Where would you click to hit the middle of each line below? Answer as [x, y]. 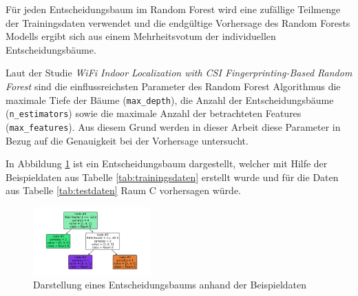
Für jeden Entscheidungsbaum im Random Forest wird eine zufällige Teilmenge [173, 9]
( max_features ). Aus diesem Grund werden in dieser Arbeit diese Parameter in [173, 126]
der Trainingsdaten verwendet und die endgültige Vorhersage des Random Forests [178, 22]
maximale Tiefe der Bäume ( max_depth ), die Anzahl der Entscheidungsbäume [170, 99]
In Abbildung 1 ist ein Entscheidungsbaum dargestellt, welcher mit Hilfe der [167, 163]
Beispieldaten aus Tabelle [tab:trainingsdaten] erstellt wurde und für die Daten [172, 177]
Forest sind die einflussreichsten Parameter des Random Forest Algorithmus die [173, 86]
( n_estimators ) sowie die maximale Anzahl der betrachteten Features [154, 113]
